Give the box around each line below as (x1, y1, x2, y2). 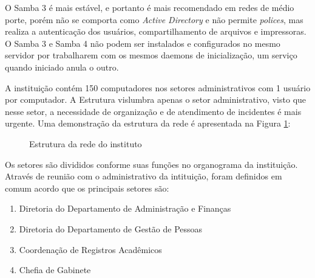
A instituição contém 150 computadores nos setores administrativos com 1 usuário (5, 81, 311, 94)
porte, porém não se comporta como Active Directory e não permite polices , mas (5, 13, 303, 26)
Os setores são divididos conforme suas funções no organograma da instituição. (5, 158, 298, 170)
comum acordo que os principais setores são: (5, 181, 169, 194)
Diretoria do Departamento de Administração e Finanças (19, 202, 231, 215)
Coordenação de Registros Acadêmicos (19, 243, 162, 255)
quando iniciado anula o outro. (5, 60, 119, 73)
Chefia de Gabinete (19, 263, 91, 276)
